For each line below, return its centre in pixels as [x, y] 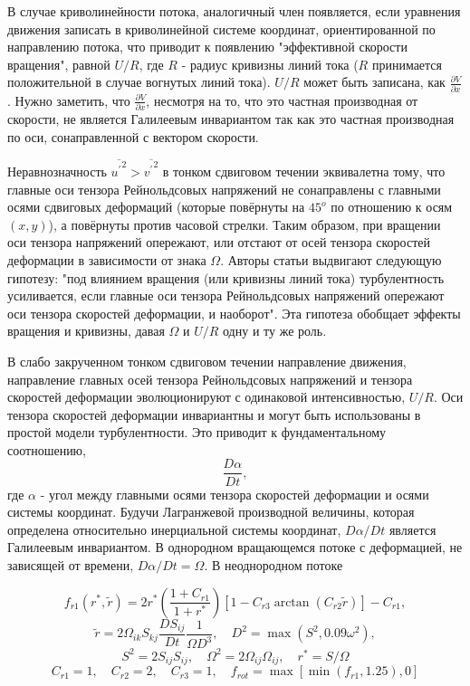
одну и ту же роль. [275, 331]
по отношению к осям [392, 207]
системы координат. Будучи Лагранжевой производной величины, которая [211, 512]
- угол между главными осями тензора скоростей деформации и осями [235, 494]
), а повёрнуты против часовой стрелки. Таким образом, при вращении [245, 224]
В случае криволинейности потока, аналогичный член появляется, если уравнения [234, 11]
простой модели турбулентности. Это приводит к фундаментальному [197, 432]
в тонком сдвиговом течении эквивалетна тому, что [304, 171]
